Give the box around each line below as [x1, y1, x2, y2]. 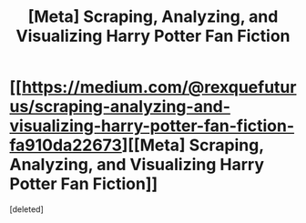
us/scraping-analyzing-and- [9, 96, 230, 117]
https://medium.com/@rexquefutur [21, 77, 297, 97]
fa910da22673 [9, 135, 123, 156]
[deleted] [9, 203, 44, 215]
